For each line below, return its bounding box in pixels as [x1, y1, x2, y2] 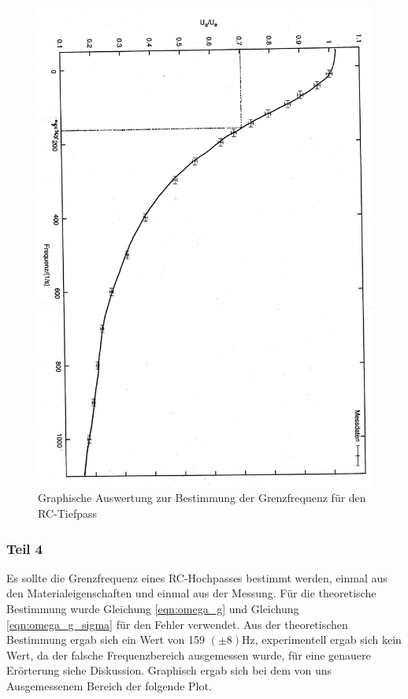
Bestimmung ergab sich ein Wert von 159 [6, 631, 206, 648]
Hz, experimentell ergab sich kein [242, 631, 402, 648]
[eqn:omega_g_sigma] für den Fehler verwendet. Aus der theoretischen [6, 615, 348, 632]
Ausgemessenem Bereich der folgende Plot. [6, 677, 212, 693]
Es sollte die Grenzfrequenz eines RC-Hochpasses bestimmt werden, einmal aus [6, 569, 388, 586]
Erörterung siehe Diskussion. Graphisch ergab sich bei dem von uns [6, 662, 332, 679]
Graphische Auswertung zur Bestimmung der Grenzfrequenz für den [38, 489, 366, 506]
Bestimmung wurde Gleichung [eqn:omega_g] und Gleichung [6, 600, 299, 616]
